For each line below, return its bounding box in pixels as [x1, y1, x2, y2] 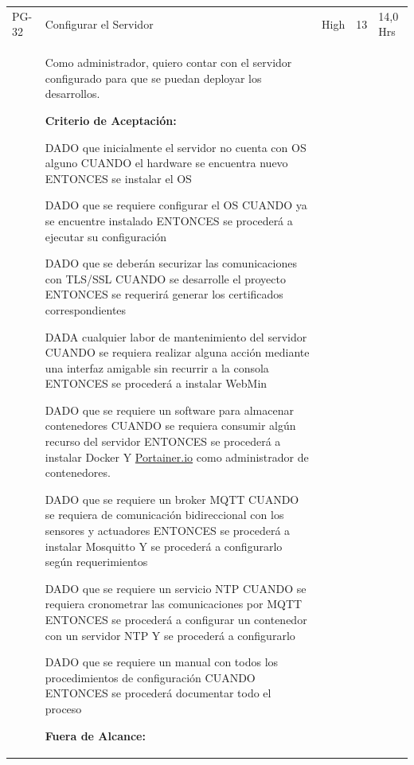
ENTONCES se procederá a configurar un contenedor [45, 611, 307, 627]
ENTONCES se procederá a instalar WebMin [45, 375, 268, 392]
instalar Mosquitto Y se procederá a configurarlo [45, 537, 283, 554]
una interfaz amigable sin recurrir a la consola [45, 359, 269, 376]
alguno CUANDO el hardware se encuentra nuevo [45, 154, 288, 171]
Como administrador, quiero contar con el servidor [45, 54, 292, 71]
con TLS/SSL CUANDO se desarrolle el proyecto [45, 270, 286, 287]
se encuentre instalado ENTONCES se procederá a [45, 212, 293, 228]
